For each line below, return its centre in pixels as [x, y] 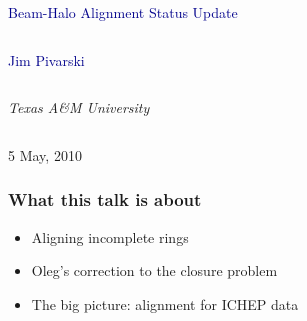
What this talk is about [105, 199]
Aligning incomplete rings [110, 236]
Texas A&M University [79, 107]
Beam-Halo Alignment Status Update [123, 12]
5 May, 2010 [45, 154]
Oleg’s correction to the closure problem [154, 270]
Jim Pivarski [46, 59]
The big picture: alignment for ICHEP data [165, 303]
